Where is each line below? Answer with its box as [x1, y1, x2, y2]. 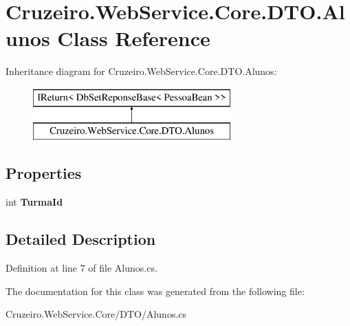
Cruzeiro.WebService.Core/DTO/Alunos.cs [6, 307, 187, 321]
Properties [6, 162, 82, 184]
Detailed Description [6, 228, 156, 250]
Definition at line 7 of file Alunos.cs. [6, 261, 157, 275]
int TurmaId [6, 195, 63, 209]
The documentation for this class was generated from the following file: [6, 283, 305, 298]
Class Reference [57, 24, 210, 52]
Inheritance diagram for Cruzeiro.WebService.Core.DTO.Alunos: [6, 64, 277, 78]
